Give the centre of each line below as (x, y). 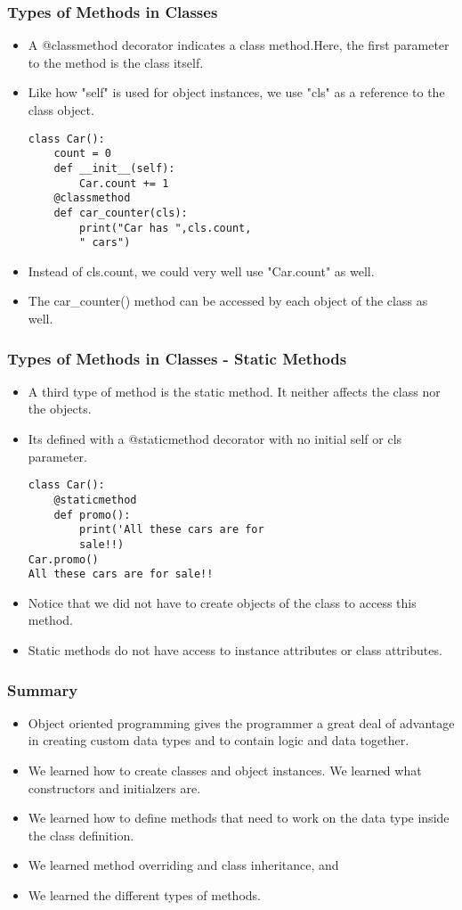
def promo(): (92, 515)
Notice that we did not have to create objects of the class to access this (222, 602)
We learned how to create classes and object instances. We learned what (225, 770)
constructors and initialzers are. (114, 787)
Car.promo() (63, 559)
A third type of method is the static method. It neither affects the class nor (234, 391)
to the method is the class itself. (116, 62)
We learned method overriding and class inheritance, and (183, 865)
